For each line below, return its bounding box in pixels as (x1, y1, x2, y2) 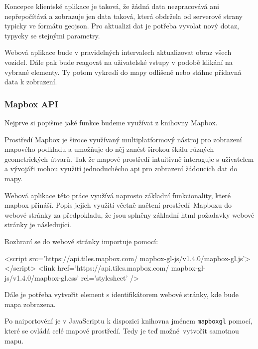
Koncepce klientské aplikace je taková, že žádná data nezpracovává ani (4, 1, 219, 11)
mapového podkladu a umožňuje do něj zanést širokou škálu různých (4, 144, 214, 154)
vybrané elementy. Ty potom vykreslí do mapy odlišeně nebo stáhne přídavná (4, 66, 242, 77)
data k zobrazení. (4, 76, 57, 87)
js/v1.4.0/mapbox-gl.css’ (4, 272, 79, 283)
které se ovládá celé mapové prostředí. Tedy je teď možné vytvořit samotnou (4, 326, 239, 336)
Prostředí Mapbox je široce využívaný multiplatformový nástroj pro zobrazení (4, 134, 242, 144)
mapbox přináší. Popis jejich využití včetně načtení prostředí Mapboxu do (4, 200, 232, 210)
